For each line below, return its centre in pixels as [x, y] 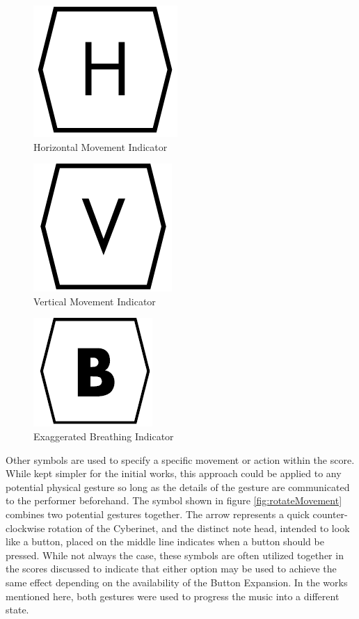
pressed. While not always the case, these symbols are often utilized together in [175, 555]
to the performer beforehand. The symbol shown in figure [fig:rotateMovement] [174, 500]
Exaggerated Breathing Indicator [104, 436]
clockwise [25, 528]
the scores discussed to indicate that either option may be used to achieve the [171, 569]
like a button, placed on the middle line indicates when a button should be [165, 541]
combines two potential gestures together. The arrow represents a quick [158, 514]
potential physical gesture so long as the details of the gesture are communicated [178, 487]
